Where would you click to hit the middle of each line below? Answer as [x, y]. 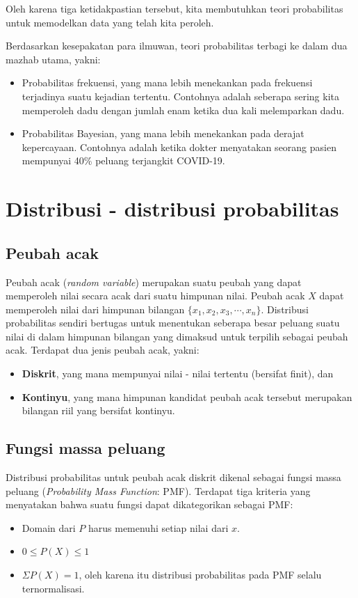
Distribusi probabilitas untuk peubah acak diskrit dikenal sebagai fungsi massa [173, 477]
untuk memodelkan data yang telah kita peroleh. [110, 22]
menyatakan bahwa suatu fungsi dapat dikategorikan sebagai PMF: [149, 504]
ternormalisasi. [53, 588]
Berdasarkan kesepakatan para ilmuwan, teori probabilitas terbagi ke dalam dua [177, 46]
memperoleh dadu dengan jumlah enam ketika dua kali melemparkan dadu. [183, 110]
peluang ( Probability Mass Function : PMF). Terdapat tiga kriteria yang [158, 490]
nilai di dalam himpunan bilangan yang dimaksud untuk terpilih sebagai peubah [177, 336]
